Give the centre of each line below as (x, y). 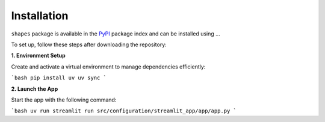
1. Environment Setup (38, 56)
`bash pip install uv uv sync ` (59, 78)
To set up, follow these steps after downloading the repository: (89, 44)
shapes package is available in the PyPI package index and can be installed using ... (116, 34)
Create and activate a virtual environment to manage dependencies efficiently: (108, 67)
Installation (40, 16)
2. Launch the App (35, 89)
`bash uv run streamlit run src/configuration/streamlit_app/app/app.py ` (124, 111)
